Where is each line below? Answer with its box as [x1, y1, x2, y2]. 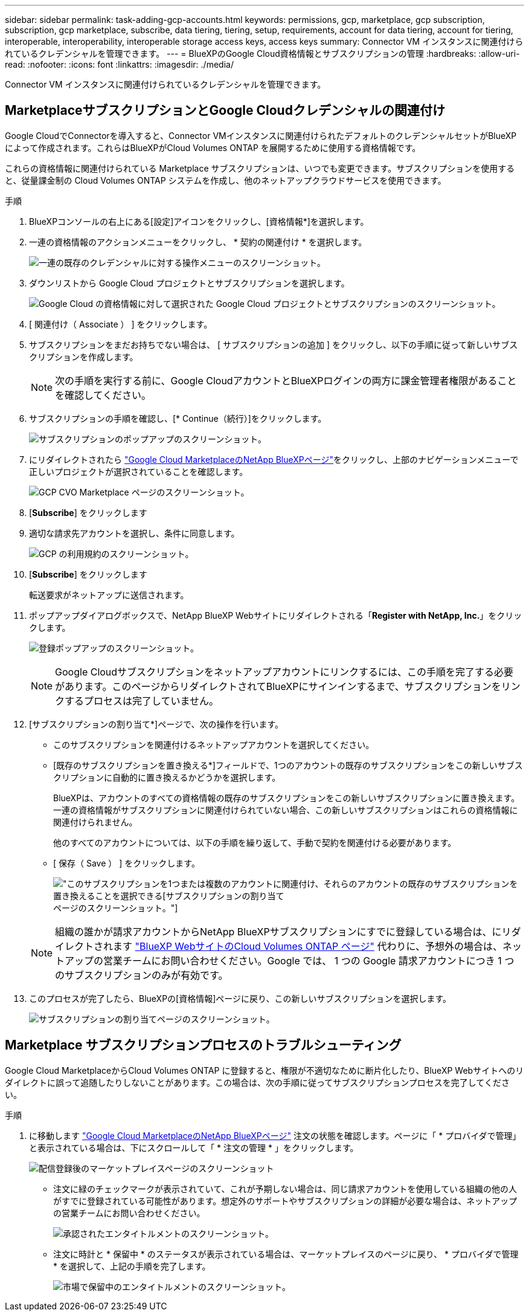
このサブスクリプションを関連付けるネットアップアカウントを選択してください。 [53, 739, 374, 750]
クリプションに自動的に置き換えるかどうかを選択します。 [53, 772, 281, 782]
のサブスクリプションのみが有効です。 [55, 969, 228, 981]
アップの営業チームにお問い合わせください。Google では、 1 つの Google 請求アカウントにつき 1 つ [65, 954, 515, 967]
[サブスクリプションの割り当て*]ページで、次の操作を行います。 [29, 718, 283, 729]
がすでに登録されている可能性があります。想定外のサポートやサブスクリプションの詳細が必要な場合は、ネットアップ [53, 1195, 518, 1206]
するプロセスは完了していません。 [65, 694, 219, 707]
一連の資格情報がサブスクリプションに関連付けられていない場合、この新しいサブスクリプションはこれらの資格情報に [53, 804, 518, 815]
